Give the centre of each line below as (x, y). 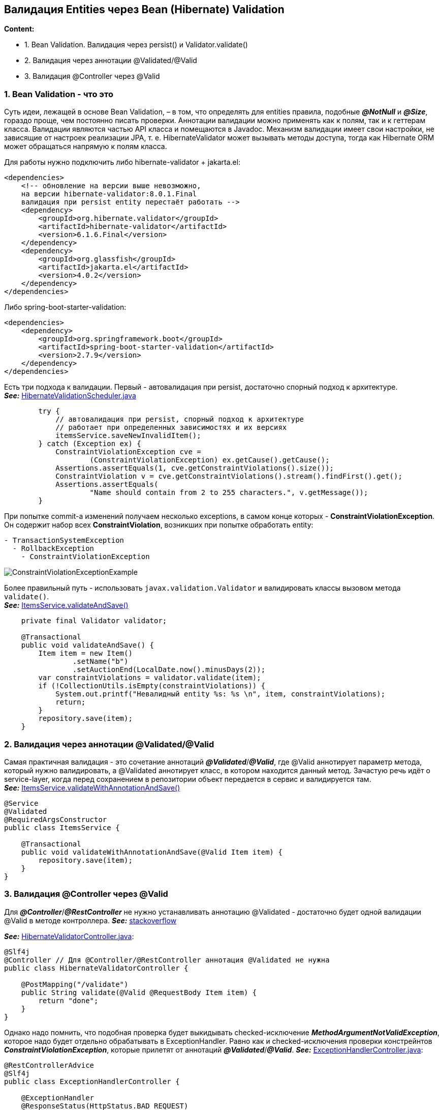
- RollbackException (53, 549)
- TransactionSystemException (64, 541)
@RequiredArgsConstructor (56, 819)
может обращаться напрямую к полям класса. (86, 147)
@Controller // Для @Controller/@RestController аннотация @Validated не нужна (167, 960)
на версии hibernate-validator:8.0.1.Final (109, 194)
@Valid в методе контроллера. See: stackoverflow (90, 920)
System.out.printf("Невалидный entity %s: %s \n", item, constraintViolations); (220, 694)
